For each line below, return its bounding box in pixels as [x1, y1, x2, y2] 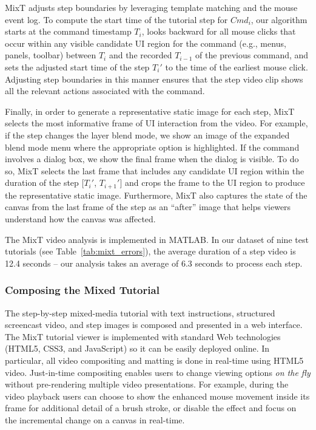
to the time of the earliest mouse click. [165, 60, 308, 73]
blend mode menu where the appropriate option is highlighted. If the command [5, 140, 300, 153]
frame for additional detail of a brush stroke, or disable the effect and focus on [5, 401, 297, 414]
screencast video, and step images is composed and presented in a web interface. [5, 318, 303, 331]
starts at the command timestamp [5, 25, 132, 38]
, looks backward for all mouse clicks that [141, 25, 296, 38]
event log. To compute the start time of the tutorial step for [5, 13, 228, 26]
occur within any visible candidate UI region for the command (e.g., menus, [5, 36, 286, 49]
